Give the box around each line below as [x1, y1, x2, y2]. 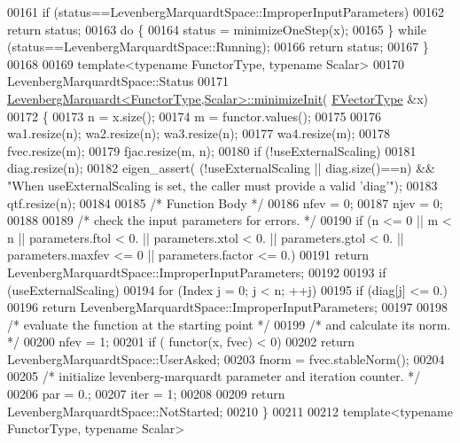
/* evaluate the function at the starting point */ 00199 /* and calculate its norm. [7, 315, 451, 333]
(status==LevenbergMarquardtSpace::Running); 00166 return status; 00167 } [7, 37, 429, 56]
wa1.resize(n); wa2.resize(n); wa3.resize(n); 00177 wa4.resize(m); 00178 [7, 124, 391, 143]
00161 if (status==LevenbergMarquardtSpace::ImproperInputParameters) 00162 [7, 3, 444, 20]
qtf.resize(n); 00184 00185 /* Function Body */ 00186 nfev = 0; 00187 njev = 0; [7, 193, 443, 212]
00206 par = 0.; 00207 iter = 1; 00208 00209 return [7, 385, 285, 403]
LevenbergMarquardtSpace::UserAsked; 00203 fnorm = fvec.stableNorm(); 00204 [7, 349, 445, 368]
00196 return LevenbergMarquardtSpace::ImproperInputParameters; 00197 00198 [7, 298, 448, 316]
